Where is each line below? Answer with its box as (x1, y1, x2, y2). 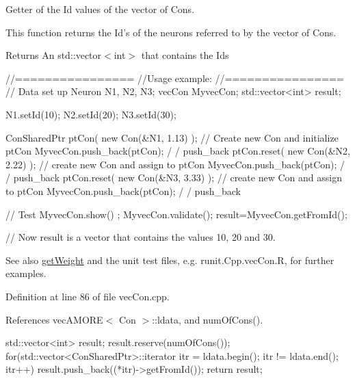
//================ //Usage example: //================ (5, 70, 344, 85)
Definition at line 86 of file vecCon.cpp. (5, 289, 170, 303)
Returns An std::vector (5, 48, 102, 62)
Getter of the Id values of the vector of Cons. (5, 2, 195, 16)
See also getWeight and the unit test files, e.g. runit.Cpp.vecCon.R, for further (5, 252, 334, 267)
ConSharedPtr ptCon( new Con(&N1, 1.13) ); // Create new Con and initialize (5, 130, 339, 144)
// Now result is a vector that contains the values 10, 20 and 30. (5, 230, 276, 244)
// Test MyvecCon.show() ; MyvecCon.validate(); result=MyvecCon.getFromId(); (5, 207, 347, 221)
